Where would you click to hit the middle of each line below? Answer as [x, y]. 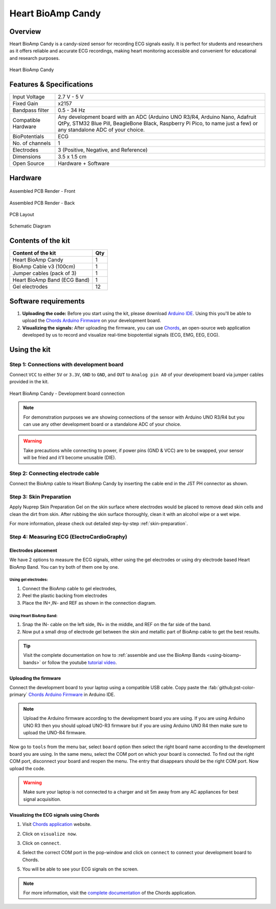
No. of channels [32, 143]
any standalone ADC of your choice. [101, 130]
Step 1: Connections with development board [66, 364]
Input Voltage [29, 97]
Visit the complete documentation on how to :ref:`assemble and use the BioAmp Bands [114, 655]
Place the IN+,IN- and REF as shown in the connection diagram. [89, 603]
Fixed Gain [25, 104]
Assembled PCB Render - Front [42, 191]
